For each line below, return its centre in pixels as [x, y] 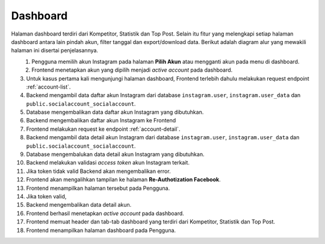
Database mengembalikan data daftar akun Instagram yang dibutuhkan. [115, 112]
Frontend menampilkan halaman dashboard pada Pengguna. [101, 230]
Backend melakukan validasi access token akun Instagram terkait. [108, 163]
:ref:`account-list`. [48, 87]
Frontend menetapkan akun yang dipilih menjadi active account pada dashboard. [132, 70]
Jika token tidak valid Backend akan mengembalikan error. [98, 171]
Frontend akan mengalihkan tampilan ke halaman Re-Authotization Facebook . [123, 180]
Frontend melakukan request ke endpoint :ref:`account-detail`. [103, 129]
